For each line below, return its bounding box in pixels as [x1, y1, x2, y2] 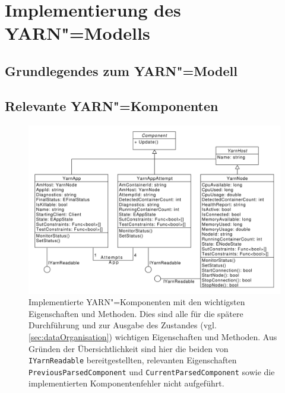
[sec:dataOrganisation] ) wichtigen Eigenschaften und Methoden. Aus [28, 330, 277, 343]
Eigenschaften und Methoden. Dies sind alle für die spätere [28, 307, 243, 319]
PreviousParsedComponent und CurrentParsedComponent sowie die [28, 365, 275, 378]
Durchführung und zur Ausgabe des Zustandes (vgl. [28, 319, 217, 331]
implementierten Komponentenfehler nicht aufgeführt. [28, 377, 224, 389]
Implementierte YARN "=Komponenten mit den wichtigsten [28, 296, 245, 308]
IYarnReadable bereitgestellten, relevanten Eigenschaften [28, 354, 237, 366]
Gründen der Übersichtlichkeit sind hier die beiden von [28, 342, 229, 354]
